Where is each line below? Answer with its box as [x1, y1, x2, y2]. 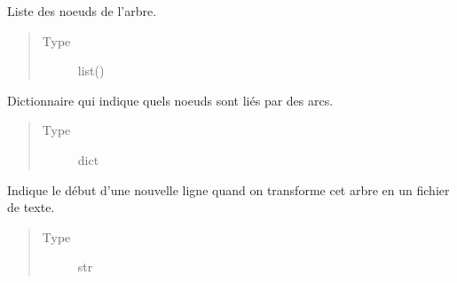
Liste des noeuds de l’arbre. [7, 2, 157, 20]
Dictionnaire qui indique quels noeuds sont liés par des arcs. [7, 90, 334, 109]
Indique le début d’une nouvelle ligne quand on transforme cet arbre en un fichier [7, 180, 450, 199]
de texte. [7, 198, 55, 216]
